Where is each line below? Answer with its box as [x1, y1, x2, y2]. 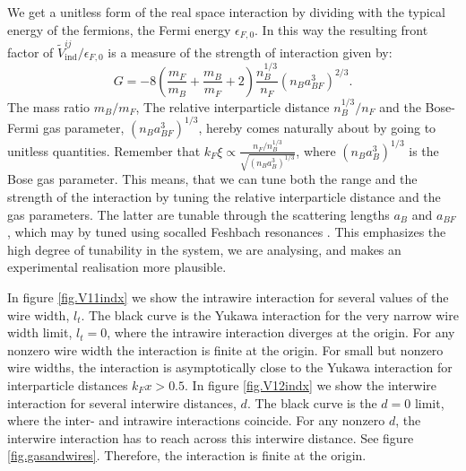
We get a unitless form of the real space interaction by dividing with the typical [7, 3, 445, 21]
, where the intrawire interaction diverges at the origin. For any [107, 323, 455, 342]
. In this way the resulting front [255, 20, 428, 39]
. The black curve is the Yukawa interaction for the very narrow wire [81, 305, 459, 324]
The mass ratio [7, 97, 90, 116]
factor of [7, 42, 54, 61]
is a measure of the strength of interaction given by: [108, 42, 393, 61]
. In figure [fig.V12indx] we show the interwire [185, 375, 437, 394]
